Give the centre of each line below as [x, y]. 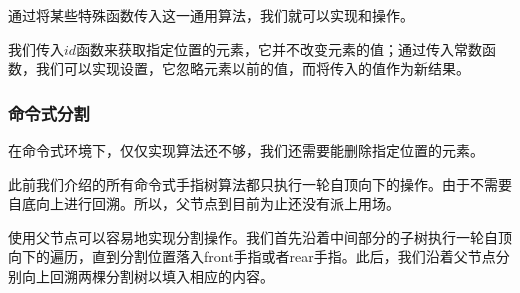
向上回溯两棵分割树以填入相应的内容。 [147, 275]
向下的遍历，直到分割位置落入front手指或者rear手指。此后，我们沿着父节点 [252, 256]
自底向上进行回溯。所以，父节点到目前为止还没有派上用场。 [204, 203]
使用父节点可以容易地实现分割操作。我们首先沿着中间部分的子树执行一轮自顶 [260, 236]
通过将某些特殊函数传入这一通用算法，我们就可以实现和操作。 [211, 15]
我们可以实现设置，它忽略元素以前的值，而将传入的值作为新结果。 [252, 68]
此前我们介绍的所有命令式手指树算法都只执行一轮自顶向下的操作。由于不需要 [260, 183]
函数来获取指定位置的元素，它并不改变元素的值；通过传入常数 [279, 48]
